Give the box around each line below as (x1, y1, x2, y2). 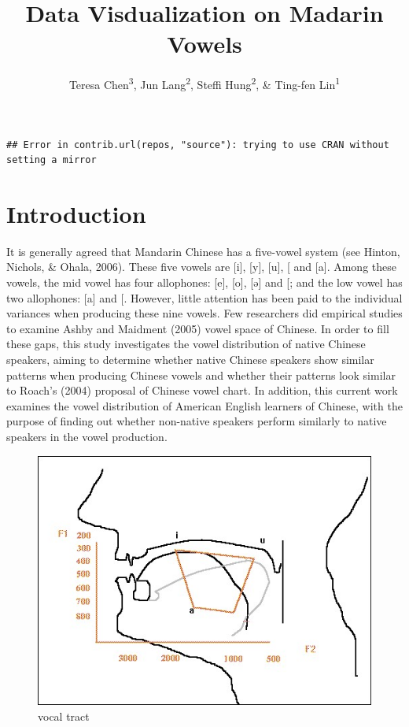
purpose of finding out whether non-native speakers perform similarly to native (6, 413, 387, 429)
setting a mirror (6, 154, 97, 166)
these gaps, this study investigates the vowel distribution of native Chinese (6, 336, 366, 352)
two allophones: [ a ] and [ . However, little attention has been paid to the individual (6, 289, 403, 306)
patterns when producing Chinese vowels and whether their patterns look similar (6, 366, 396, 383)
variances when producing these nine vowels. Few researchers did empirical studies (6, 305, 403, 321)
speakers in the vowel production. (6, 428, 168, 444)
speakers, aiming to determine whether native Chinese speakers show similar (6, 351, 374, 368)
